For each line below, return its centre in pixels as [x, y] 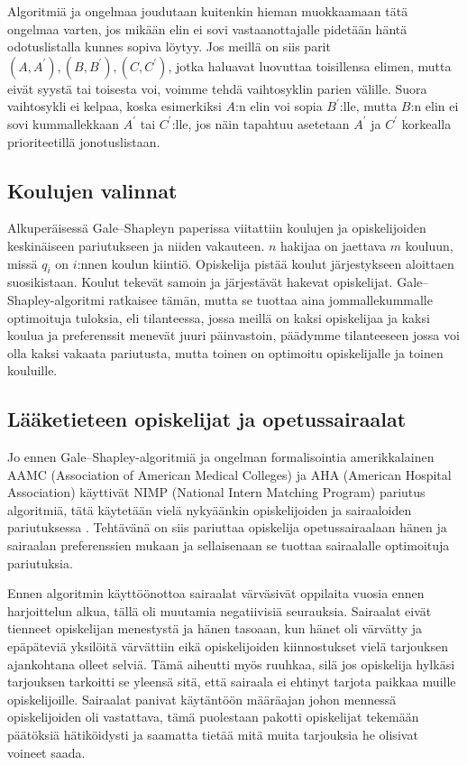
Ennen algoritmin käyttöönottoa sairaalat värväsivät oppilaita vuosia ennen [216, 593]
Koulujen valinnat [92, 190]
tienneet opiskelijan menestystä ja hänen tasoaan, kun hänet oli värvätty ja [215, 628]
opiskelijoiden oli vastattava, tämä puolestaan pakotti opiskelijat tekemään [213, 717]
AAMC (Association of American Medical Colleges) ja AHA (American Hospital [229, 474]
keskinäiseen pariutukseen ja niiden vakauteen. [136, 245]
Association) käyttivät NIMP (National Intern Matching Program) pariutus [216, 492]
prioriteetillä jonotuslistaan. [84, 141]
